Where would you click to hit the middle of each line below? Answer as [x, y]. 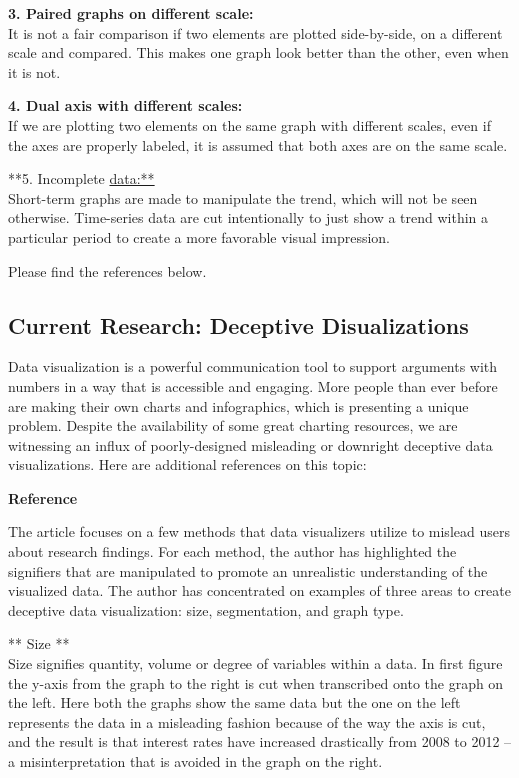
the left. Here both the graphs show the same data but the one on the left [234, 702]
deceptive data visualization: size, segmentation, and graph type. [206, 609]
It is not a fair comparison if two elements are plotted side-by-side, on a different [255, 32]
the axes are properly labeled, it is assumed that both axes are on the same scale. [258, 144]
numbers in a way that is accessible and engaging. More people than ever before [253, 385]
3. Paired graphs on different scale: [131, 13]
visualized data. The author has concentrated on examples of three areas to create [259, 590]
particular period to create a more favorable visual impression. [199, 236]
